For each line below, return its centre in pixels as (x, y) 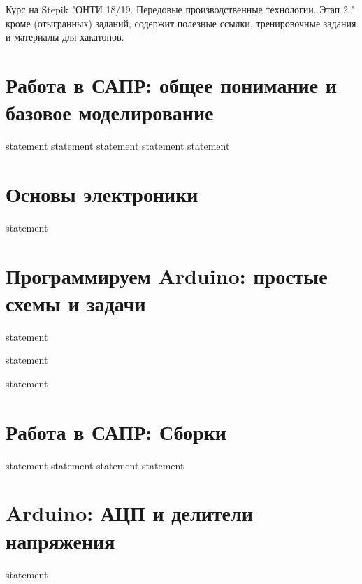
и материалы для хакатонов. (65, 37)
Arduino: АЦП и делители (129, 513)
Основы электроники (102, 193)
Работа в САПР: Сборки (116, 431)
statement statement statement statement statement (118, 146)
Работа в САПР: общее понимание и (171, 84)
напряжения (60, 540)
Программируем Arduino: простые (167, 275)
